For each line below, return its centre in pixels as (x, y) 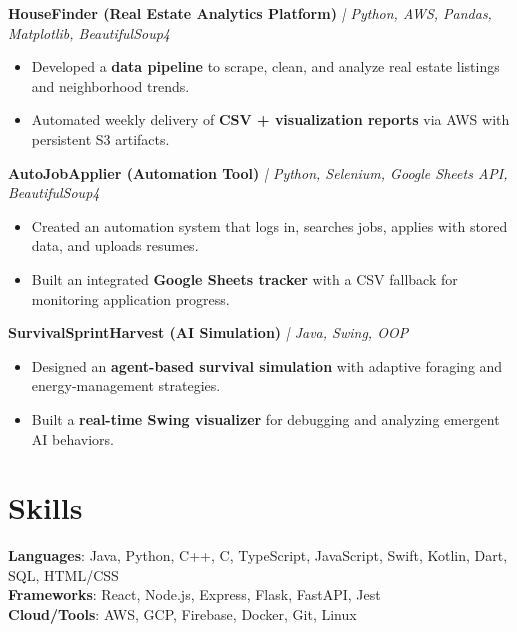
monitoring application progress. (130, 298)
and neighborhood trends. (110, 85)
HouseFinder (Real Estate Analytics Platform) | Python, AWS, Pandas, (250, 13)
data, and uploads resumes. (115, 245)
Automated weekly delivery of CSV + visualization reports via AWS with (270, 119)
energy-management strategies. (126, 385)
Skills (45, 507)
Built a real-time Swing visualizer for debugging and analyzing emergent (265, 418)
